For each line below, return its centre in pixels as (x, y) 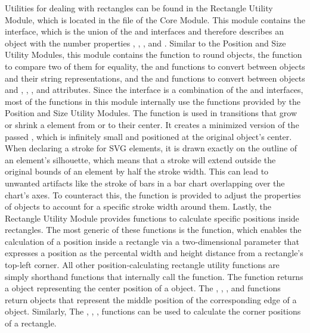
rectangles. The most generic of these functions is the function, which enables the (153, 230)
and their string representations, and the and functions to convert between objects (155, 78)
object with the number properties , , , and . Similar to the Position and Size (145, 43)
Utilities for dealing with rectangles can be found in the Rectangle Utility (139, 8)
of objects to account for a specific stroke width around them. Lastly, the (138, 206)
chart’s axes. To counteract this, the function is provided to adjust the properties (153, 194)
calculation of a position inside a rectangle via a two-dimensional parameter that (152, 241)
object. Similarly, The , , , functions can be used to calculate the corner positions (153, 311)
